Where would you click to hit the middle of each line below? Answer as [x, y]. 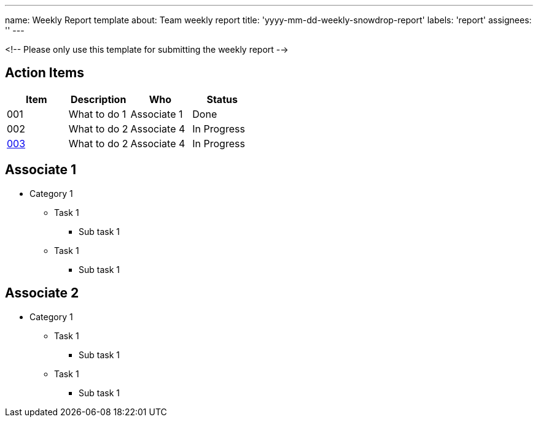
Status [222, 99]
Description [98, 99]
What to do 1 [97, 114]
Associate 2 [42, 293]
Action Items [45, 73]
